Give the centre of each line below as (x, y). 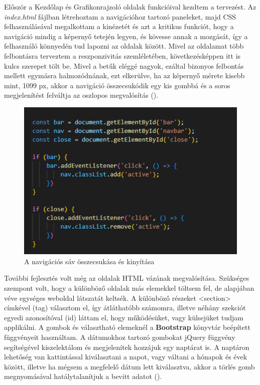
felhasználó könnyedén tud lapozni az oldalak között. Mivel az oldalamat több (124, 46)
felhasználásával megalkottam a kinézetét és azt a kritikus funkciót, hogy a (119, 26)
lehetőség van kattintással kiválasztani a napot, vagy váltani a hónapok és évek (126, 357)
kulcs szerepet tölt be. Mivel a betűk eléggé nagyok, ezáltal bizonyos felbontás (124, 65)
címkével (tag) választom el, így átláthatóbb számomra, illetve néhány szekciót (125, 308)
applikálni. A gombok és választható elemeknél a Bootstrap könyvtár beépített (127, 327)
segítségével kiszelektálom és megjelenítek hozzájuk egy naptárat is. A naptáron (127, 347)
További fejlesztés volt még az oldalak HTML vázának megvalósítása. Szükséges (127, 278)
